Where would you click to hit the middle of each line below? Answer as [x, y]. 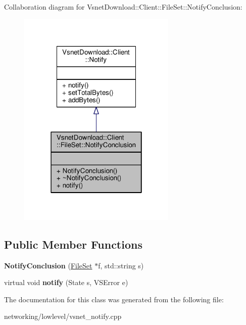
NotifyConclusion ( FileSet [48, 265]
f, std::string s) [121, 265]
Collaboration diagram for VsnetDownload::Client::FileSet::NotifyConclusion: [123, 7]
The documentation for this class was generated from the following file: [114, 299]
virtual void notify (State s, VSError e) [66, 282]
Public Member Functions [73, 244]
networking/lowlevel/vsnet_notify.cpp [63, 316]
